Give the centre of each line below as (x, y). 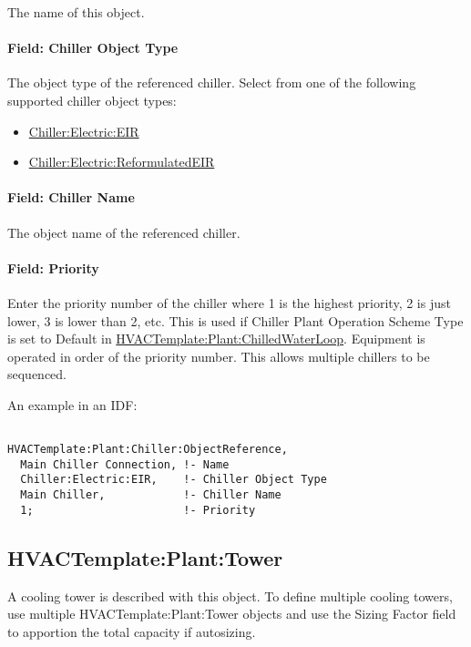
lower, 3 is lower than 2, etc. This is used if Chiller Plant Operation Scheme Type (235, 320)
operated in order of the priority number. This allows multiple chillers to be (219, 356)
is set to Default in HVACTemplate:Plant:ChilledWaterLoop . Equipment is (216, 339)
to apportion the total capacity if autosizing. (132, 631)
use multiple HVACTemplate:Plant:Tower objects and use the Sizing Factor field (232, 614)
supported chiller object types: (92, 100)
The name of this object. (76, 12)
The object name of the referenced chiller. (124, 232)
